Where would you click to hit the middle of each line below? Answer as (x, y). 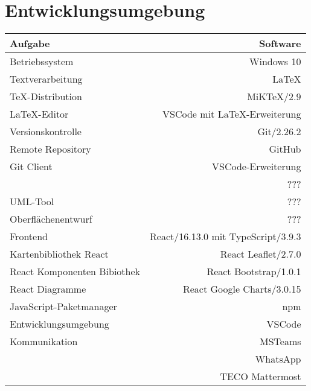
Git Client (31, 167)
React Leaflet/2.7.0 (261, 254)
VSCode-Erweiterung (257, 167)
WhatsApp (278, 359)
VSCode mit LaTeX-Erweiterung (232, 114)
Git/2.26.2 (279, 132)
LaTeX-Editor (39, 114)
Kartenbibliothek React (59, 254)
